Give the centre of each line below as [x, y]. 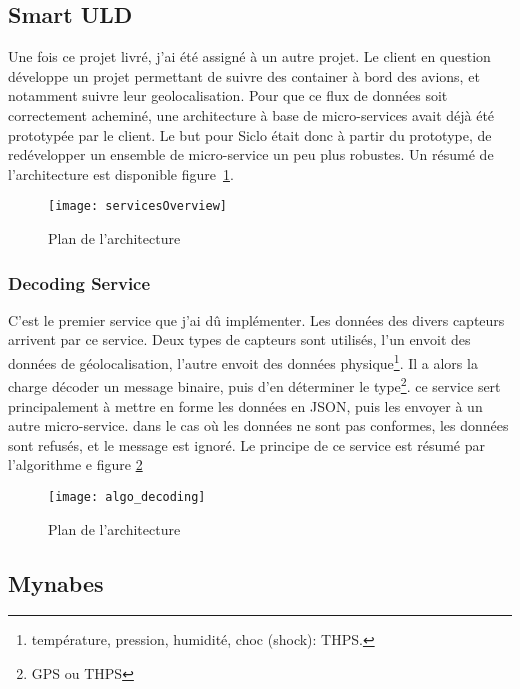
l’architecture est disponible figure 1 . [121, 173]
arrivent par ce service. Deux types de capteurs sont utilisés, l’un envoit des [239, 339]
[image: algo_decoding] [127, 496]
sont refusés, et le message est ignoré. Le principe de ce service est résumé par [246, 444]
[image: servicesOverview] [137, 206]
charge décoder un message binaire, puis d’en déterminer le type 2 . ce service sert [254, 384]
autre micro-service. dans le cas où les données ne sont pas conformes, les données [258, 425]
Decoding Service [79, 282]
